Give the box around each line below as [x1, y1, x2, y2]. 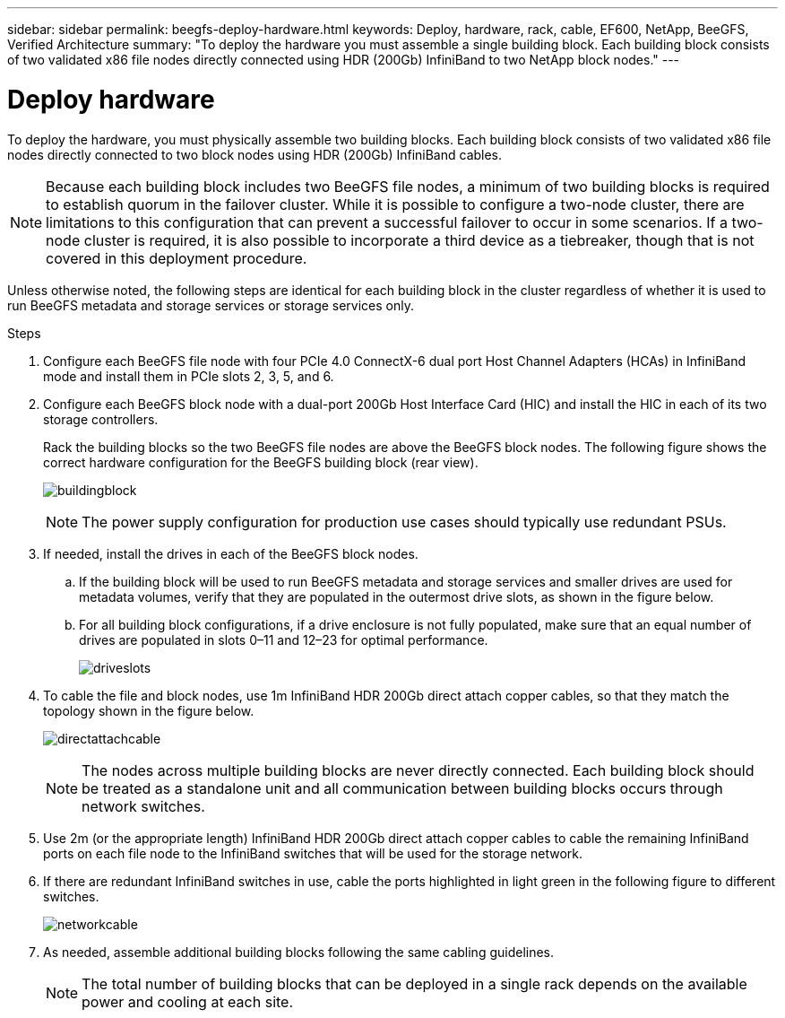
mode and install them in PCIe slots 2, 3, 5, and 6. [43, 368, 334, 384]
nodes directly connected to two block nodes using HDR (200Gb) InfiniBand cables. [7, 146, 503, 162]
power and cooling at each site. [82, 992, 294, 1011]
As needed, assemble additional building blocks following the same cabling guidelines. [43, 944, 555, 960]
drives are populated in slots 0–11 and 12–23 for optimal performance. [79, 631, 488, 648]
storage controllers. [43, 411, 159, 427]
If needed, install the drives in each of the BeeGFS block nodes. [43, 545, 418, 561]
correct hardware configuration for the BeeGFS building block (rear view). [43, 454, 479, 470]
